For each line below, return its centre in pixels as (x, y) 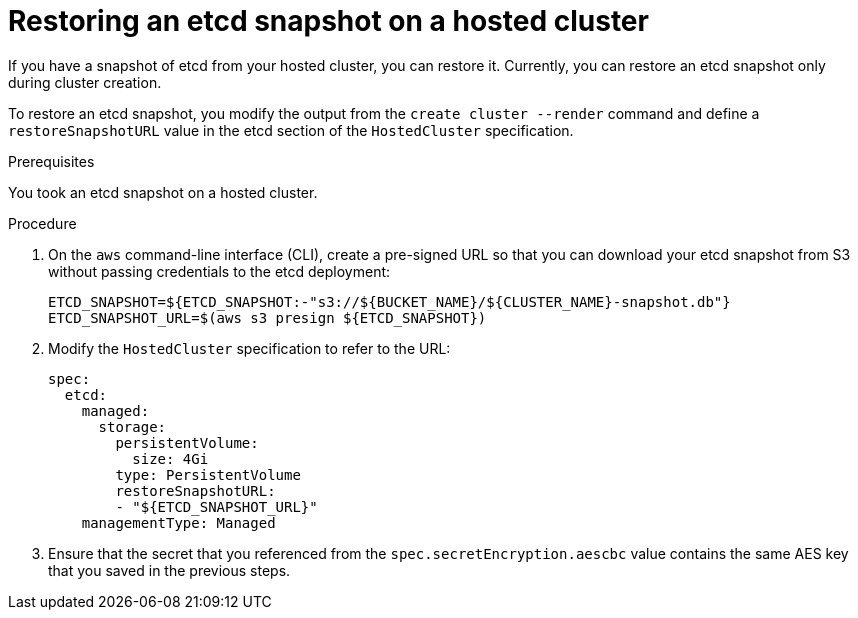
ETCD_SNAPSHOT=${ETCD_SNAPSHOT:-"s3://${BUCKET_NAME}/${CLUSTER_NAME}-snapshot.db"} (389, 301)
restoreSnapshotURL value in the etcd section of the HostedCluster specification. (291, 130)
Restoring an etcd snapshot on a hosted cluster (328, 21)
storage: (132, 426)
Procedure (42, 223)
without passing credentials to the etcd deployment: (219, 271)
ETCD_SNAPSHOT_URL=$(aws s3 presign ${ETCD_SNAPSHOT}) (267, 317)
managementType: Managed (178, 522)
